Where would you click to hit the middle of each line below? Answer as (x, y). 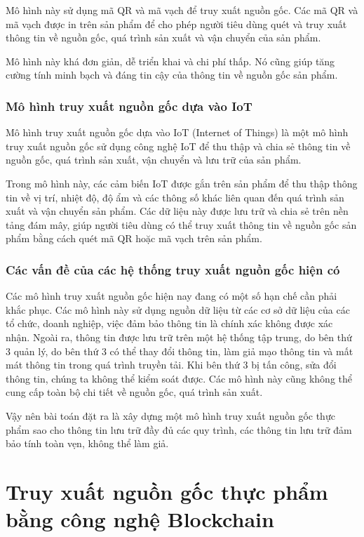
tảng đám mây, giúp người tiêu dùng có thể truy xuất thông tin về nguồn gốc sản (181, 224)
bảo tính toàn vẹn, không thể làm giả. (87, 443)
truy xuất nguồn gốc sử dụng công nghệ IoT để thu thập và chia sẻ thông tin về (178, 146)
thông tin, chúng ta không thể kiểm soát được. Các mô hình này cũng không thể (179, 378)
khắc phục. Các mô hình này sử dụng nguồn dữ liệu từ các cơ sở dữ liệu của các (178, 309)
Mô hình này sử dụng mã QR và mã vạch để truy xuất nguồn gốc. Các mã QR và (182, 10)
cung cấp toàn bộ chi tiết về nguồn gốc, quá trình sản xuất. (134, 392)
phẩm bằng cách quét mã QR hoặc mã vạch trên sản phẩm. (134, 238)
